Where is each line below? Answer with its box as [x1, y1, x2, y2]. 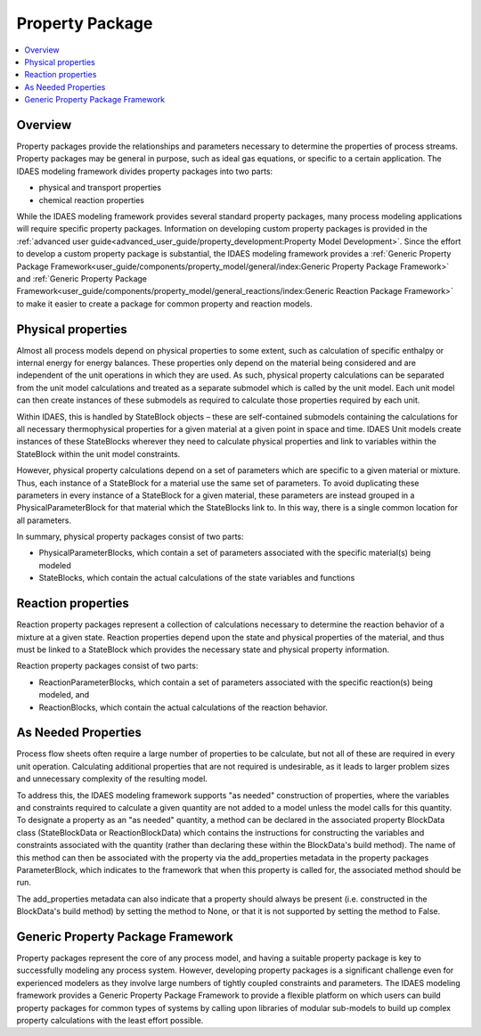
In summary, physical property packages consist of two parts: [16, 531, 244, 542]
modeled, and [38, 689, 90, 700]
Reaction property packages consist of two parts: [16, 660, 199, 672]
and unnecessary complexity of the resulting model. [16, 773, 208, 784]
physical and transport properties [38, 183, 162, 193]
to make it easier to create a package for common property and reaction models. [16, 298, 314, 309]
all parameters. [16, 515, 72, 526]
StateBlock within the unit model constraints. [16, 448, 181, 459]
